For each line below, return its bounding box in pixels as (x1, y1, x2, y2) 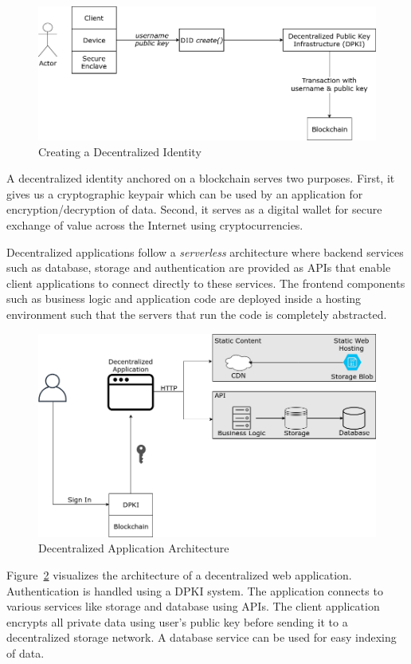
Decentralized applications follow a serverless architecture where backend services (6, 243, 404, 260)
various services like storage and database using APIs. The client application (6, 598, 380, 615)
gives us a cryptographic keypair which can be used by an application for (6, 185, 363, 202)
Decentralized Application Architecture (38, 540, 229, 556)
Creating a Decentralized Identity (38, 143, 202, 159)
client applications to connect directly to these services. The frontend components (6, 274, 405, 291)
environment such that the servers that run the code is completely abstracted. (6, 305, 387, 322)
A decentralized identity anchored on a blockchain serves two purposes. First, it (6, 170, 395, 187)
